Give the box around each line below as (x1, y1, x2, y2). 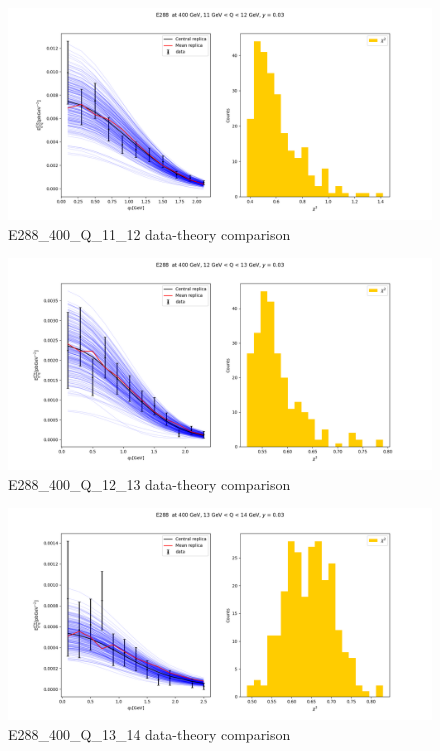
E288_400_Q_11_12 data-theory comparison (8, 223, 291, 244)
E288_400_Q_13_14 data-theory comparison (8, 723, 291, 744)
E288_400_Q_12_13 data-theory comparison (8, 473, 291, 494)
